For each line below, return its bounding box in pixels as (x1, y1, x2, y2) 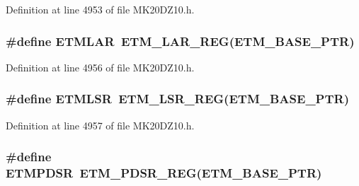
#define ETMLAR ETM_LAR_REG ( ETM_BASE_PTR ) (6, 32, 355, 50)
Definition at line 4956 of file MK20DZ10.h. (6, 59, 195, 74)
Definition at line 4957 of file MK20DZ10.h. (6, 117, 195, 132)
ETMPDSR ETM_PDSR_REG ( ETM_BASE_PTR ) (6, 164, 322, 182)
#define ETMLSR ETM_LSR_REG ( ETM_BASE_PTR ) (6, 90, 349, 107)
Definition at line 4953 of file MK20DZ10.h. (6, 2, 195, 16)
